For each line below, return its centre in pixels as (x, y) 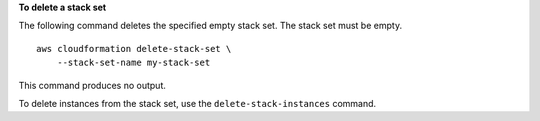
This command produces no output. (92, 85)
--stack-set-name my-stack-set (133, 63)
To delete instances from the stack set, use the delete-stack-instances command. (197, 103)
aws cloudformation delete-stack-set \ (134, 48)
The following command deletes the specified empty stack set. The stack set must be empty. (210, 26)
